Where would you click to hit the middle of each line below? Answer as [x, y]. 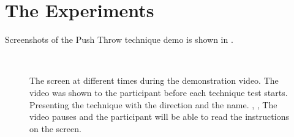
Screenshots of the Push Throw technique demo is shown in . [119, 39]
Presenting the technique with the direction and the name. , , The [153, 104]
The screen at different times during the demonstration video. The [154, 80]
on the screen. [55, 128]
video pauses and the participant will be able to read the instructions [159, 117]
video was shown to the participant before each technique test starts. [159, 92]
